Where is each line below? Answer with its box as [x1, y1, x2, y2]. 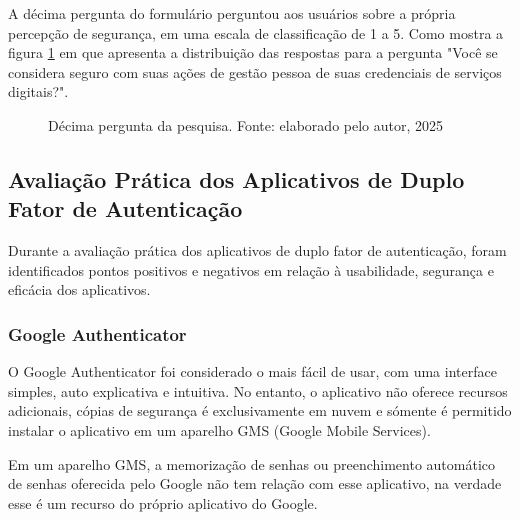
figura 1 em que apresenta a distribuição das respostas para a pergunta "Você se [8, 42, 498, 63]
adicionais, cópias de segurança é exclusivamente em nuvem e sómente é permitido [8, 400, 512, 421]
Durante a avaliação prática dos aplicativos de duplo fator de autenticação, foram [8, 240, 507, 261]
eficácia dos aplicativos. [8, 279, 151, 300]
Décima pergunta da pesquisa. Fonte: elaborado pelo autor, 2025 [48, 114, 444, 135]
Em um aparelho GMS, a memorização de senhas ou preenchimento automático [8, 453, 496, 474]
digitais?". [8, 81, 69, 102]
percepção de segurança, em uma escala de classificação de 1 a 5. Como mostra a [8, 22, 504, 43]
